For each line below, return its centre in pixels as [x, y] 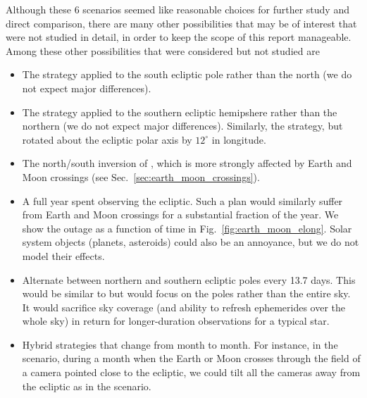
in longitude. [239, 139]
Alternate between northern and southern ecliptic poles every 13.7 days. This [189, 279]
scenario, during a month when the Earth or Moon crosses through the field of [191, 358]
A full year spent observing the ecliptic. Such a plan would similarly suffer [182, 200]
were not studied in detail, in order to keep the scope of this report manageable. [179, 37]
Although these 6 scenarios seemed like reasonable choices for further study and [178, 9]
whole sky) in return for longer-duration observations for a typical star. [176, 321]
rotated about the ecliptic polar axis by [107, 139]
